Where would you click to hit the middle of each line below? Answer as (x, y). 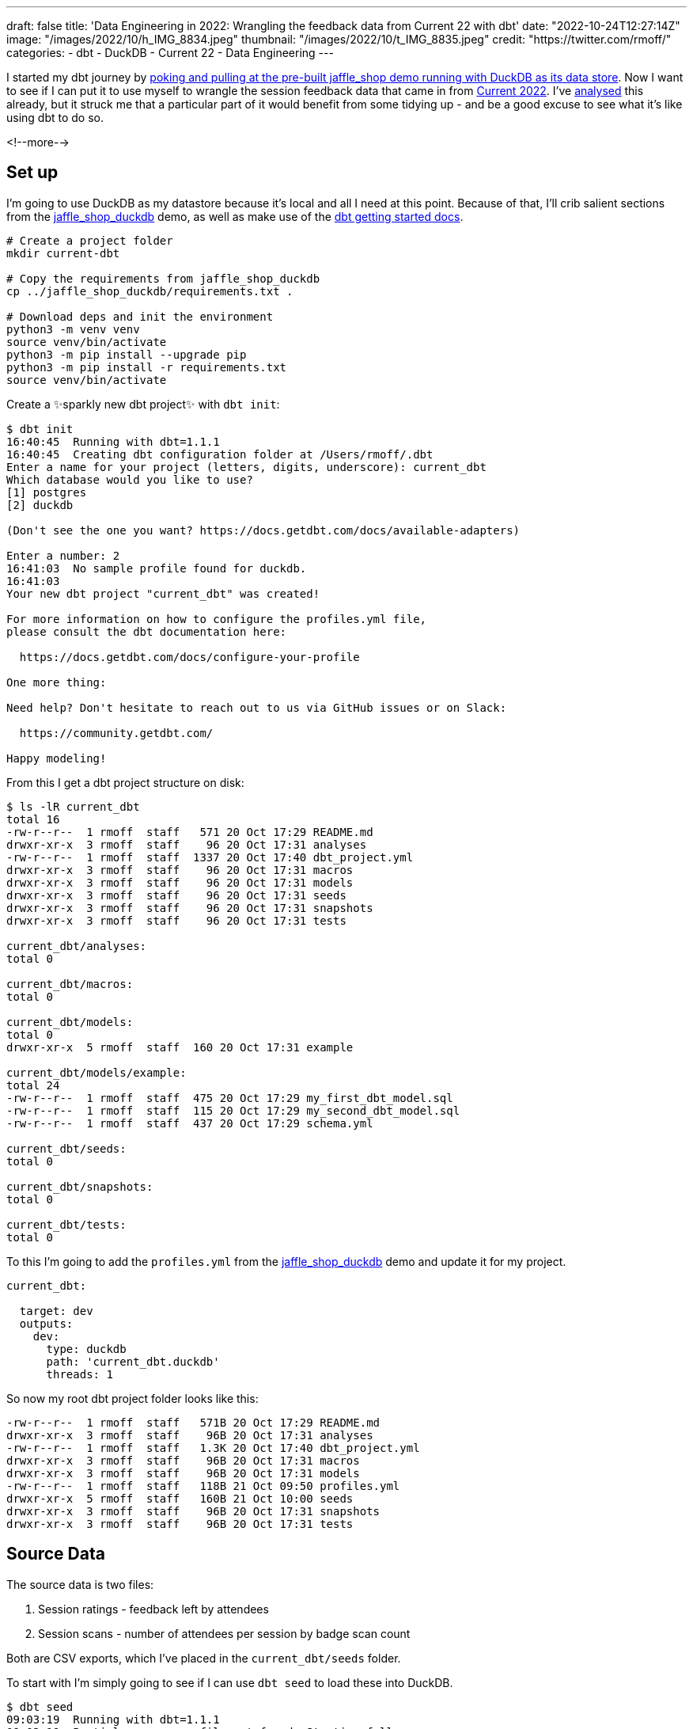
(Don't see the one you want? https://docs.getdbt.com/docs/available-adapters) (263, 530)
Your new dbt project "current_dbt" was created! (163, 593)
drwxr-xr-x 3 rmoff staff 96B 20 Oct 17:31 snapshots (193, 1511)
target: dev (56, 1311)
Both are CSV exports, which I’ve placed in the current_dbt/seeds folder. (204, 1658)
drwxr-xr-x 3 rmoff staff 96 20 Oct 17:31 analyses (187, 844)
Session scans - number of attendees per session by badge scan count (224, 1633)
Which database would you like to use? (130, 479)
